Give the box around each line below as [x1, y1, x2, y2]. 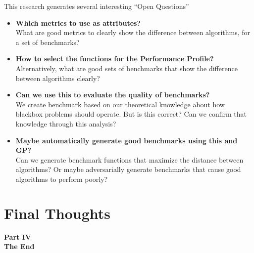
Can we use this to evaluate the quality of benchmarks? [15, 89, 210, 100]
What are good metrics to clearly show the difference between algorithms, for [15, 27, 251, 38]
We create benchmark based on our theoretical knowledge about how [15, 99, 225, 109]
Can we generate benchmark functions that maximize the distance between [15, 154, 244, 165]
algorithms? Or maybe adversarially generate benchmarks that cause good [15, 164, 241, 174]
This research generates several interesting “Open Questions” [4, 1, 189, 11]
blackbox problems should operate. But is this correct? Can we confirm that [15, 109, 247, 119]
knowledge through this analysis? [15, 118, 116, 128]
